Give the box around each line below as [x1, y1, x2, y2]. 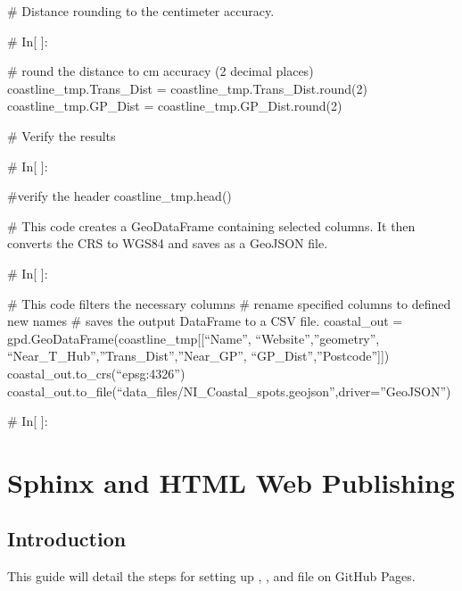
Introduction [7, 525, 127, 553]
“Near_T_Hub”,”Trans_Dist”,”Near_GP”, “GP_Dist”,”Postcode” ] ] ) [7, 346, 390, 365]
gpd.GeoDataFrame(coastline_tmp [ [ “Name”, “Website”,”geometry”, [7, 329, 380, 347]
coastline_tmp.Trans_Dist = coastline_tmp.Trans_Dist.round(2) [7, 79, 367, 97]
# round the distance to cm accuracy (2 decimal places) [7, 62, 314, 80]
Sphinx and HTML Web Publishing [7, 463, 455, 500]
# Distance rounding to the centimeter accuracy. [7, 2, 275, 20]
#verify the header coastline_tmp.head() [7, 187, 232, 205]
